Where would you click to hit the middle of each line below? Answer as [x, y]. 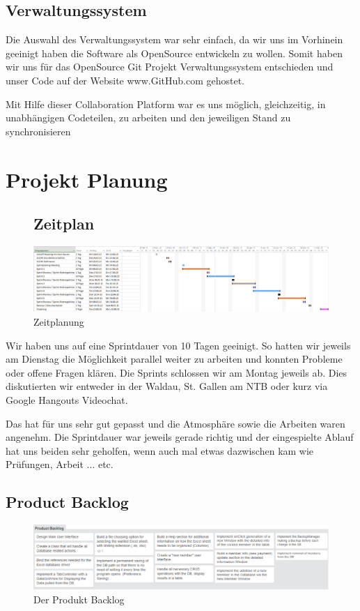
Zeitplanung [59, 322]
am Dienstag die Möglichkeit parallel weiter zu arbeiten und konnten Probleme [174, 359]
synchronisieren [38, 131]
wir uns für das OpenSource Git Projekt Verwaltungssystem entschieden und [170, 67]
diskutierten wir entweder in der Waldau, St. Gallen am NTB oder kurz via [167, 386]
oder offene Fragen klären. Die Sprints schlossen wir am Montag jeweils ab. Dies [177, 372]
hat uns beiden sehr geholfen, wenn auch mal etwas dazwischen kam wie [160, 450]
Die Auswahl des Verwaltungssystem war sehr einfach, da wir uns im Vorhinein [174, 39]
